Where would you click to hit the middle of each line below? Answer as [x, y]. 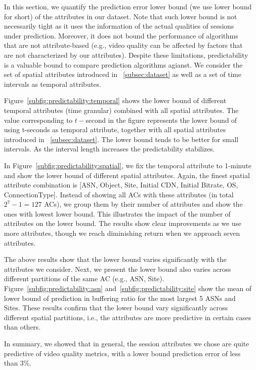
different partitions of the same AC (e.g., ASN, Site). [84, 278]
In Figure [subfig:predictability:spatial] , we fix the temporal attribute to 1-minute [128, 165]
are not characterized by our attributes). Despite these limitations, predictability [126, 55]
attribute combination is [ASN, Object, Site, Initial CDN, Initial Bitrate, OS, [121, 185]
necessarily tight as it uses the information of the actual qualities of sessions [119, 26]
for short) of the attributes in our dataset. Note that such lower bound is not [121, 16]
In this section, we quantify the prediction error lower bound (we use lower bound [128, 6]
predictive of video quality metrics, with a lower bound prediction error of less [122, 353]
